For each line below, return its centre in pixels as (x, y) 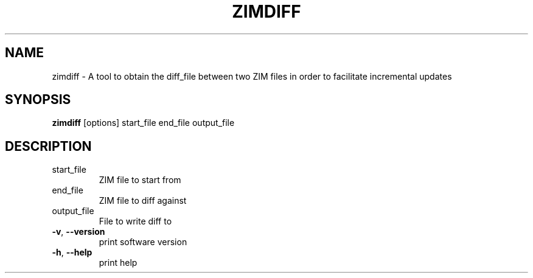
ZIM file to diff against (143, 201)
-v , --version (78, 232)
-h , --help (72, 252)
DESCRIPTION (48, 146)
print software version (143, 242)
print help (118, 263)
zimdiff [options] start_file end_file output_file (143, 123)
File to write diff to (135, 221)
